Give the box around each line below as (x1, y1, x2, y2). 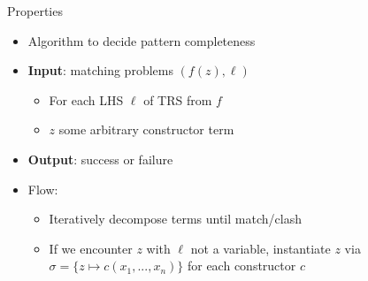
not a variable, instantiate (190, 239, 331, 257)
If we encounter (49, 239, 133, 257)
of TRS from (143, 90, 212, 109)
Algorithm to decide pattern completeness (27, 31, 256, 49)
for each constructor (187, 256, 296, 275)
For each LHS (49, 90, 124, 109)
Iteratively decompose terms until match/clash (49, 209, 302, 228)
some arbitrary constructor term (58, 120, 234, 139)
